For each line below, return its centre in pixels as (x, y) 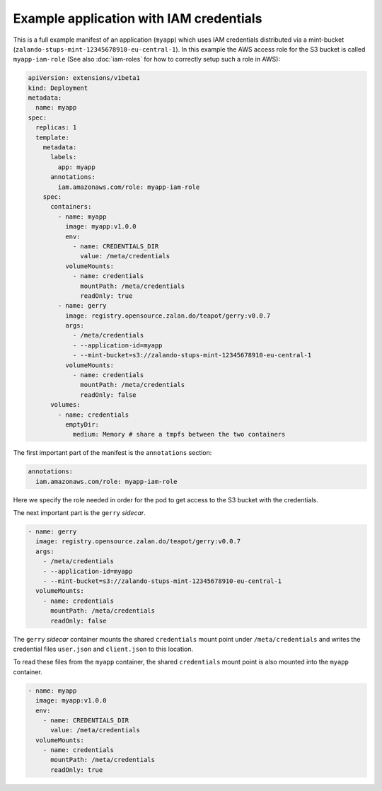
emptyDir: (82, 424)
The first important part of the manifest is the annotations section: (112, 453)
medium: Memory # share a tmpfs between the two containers (179, 434)
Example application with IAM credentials (138, 18)
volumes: (65, 405)
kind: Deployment (58, 88)
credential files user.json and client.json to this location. (103, 649)
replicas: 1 (56, 128)
